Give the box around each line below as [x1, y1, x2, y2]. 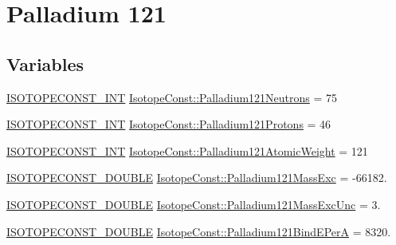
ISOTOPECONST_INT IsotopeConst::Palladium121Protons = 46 [6, 116, 331, 132]
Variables [6, 51, 84, 76]
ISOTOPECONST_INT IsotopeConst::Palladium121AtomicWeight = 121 [6, 142, 368, 159]
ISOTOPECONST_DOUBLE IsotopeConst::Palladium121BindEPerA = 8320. [6, 223, 391, 239]
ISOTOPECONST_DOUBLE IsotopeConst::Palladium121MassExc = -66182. [6, 169, 387, 186]
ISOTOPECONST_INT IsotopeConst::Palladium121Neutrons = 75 [6, 89, 338, 105]
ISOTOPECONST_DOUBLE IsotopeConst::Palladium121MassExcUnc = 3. [6, 196, 381, 212]
